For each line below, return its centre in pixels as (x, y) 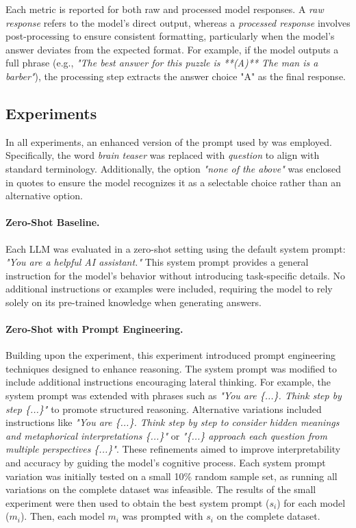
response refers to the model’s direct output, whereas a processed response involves (178, 22)
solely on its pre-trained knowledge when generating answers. (133, 302)
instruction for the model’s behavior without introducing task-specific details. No (176, 275)
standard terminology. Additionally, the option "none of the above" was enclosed (173, 168)
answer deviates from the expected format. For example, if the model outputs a (172, 49)
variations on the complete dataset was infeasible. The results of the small (161, 489)
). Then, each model (62, 516)
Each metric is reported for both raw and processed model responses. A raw (165, 9)
